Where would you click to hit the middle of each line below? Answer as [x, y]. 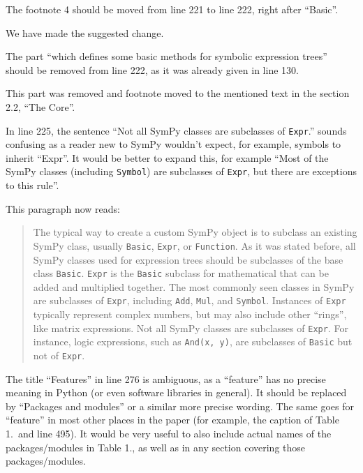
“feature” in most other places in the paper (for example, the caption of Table [172, 420]
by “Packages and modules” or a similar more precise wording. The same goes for [180, 406]
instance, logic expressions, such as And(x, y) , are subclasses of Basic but [193, 341]
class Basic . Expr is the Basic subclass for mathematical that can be [181, 273]
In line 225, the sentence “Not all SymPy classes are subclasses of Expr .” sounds [176, 130]
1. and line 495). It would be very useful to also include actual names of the [169, 433]
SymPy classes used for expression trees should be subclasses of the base [188, 259]
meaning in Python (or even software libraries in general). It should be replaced [176, 392]
